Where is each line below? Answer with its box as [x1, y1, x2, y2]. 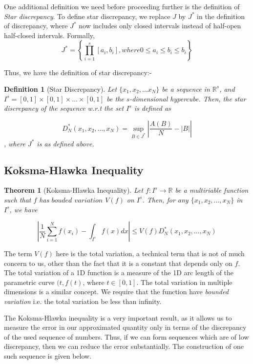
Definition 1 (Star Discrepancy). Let [4, 83, 117, 94]
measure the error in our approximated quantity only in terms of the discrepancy [4, 322, 247, 332]
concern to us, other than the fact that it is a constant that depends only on [4, 258, 232, 268]
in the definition [197, 11, 245, 21]
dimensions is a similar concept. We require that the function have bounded [4, 286, 229, 297]
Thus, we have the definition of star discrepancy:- [4, 67, 152, 78]
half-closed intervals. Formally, [4, 30, 95, 40]
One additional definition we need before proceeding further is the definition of [4, 1, 240, 11]
